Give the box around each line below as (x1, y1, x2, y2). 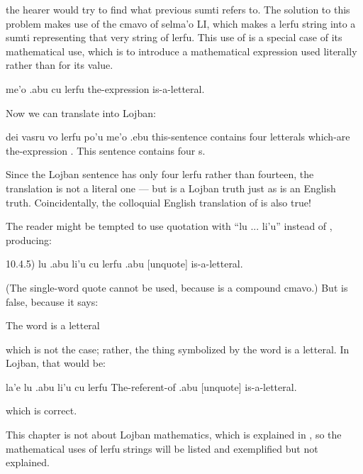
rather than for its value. (6, 57, 113, 72)
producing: (6, 232, 52, 247)
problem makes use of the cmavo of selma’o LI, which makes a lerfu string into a (6, 16, 356, 31)
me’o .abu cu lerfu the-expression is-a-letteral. (6, 81, 205, 96)
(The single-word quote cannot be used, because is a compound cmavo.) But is (6, 280, 348, 294)
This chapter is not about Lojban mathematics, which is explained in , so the (6, 427, 342, 442)
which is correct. (6, 403, 77, 418)
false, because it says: (6, 294, 99, 309)
